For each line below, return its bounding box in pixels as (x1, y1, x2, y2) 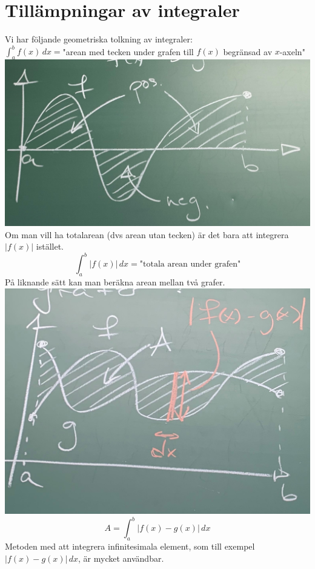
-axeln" (279, 45, 305, 58)
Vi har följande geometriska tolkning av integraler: (5, 33, 193, 45)
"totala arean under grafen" (139, 260, 241, 269)
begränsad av (223, 45, 273, 58)
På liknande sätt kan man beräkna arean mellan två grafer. (5, 276, 225, 288)
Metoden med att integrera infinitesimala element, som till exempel (5, 540, 255, 553)
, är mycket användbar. (78, 551, 164, 564)
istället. (36, 240, 64, 253)
